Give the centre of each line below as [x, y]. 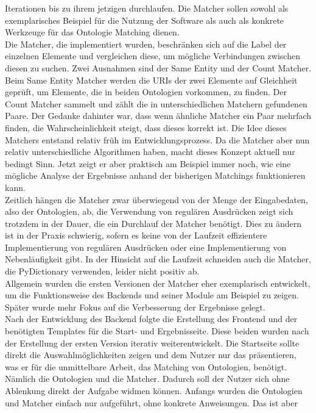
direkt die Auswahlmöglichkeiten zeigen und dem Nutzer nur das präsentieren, [151, 355]
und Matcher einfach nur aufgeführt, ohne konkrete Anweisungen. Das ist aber [151, 402]
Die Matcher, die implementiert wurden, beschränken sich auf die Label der [146, 44]
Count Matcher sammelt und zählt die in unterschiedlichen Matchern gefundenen [156, 103]
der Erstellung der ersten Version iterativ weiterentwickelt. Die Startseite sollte [152, 343]
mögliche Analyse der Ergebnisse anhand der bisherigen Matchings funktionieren [155, 175]
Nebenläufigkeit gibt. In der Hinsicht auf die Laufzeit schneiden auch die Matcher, [158, 259]
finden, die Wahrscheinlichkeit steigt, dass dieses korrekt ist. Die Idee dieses [146, 127]
